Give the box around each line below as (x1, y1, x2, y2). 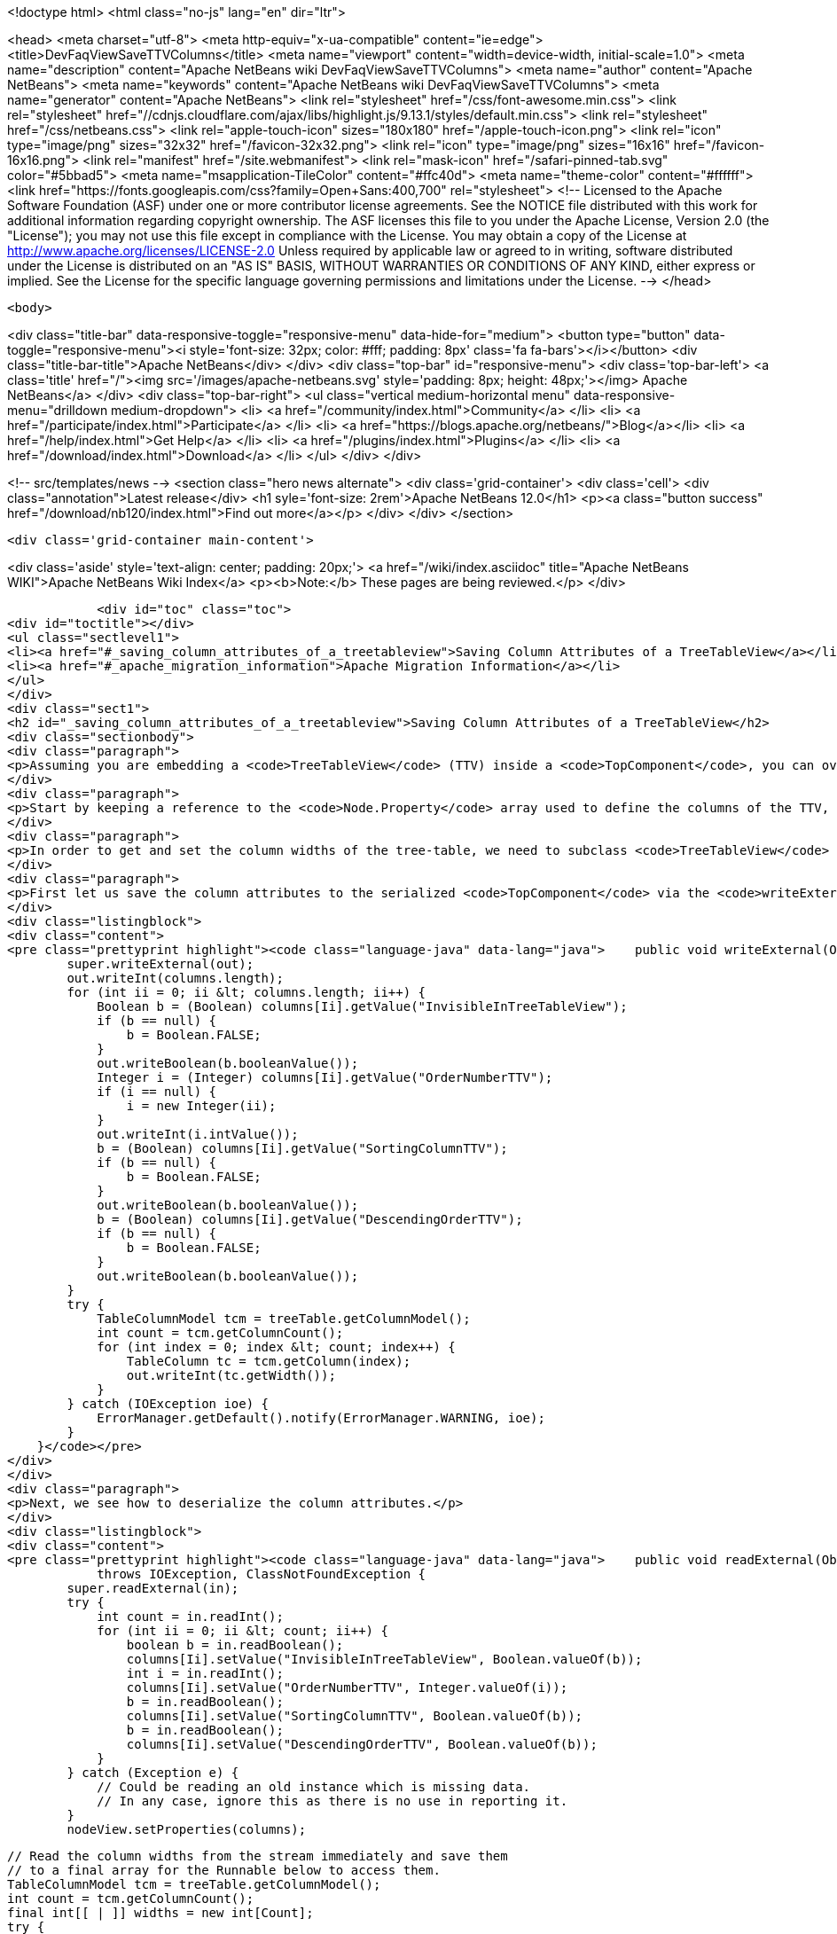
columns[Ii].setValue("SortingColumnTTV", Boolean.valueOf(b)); (126, 1709, 583, 1723)
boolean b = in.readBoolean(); (126, 1638, 344, 1652)
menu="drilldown (7, 403, 108, 418)
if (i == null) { (97, 1084, 217, 1099)
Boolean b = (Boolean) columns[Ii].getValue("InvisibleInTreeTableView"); (97, 999, 628, 1014)
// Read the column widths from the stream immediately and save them (7, 1849, 508, 1863)
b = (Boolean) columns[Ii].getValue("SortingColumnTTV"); (97, 1141, 508, 1155)
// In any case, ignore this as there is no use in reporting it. (97, 1794, 568, 1808)
